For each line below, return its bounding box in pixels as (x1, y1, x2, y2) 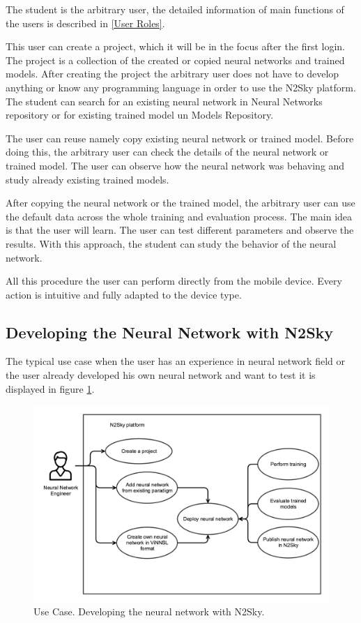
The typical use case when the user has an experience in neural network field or (6, 354, 345, 368)
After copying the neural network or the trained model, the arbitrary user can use (6, 195, 355, 210)
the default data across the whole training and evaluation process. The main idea (6, 209, 353, 223)
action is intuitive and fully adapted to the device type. (6, 287, 242, 301)
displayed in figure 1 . (6, 381, 95, 396)
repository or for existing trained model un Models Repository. (6, 107, 274, 122)
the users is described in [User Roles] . (6, 15, 165, 30)
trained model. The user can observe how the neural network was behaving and (6, 158, 345, 172)
